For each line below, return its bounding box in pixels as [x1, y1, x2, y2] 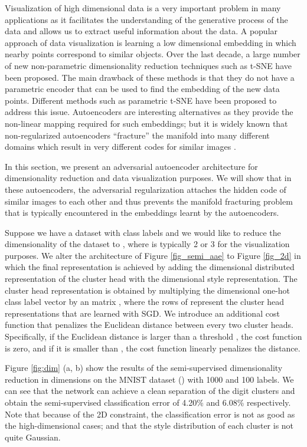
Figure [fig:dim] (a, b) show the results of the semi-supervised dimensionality [5, 361, 283, 374]
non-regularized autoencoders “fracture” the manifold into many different [5, 129, 270, 141]
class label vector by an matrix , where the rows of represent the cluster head [5, 295, 285, 308]
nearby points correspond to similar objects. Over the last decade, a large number [5, 48, 301, 60]
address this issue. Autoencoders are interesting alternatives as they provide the [5, 106, 293, 118]
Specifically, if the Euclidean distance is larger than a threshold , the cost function [5, 330, 302, 343]
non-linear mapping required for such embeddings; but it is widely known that [5, 117, 288, 129]
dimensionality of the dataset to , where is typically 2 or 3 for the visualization [5, 238, 290, 250]
